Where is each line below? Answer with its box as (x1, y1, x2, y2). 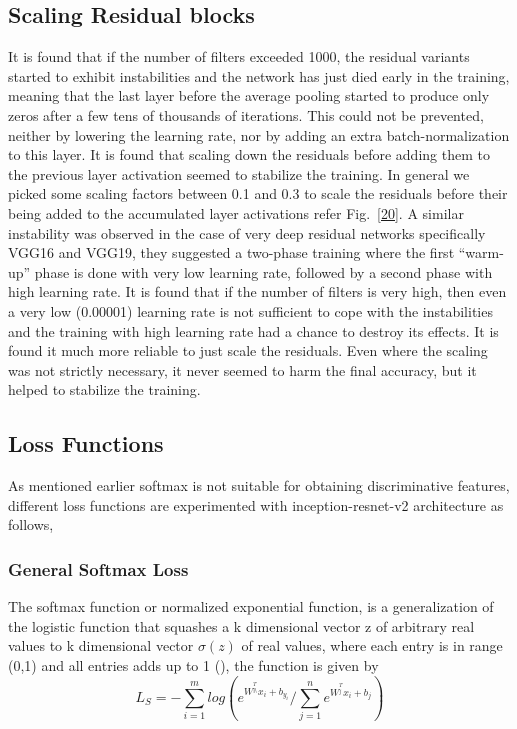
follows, (8, 514, 54, 535)
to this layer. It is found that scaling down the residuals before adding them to (8, 144, 490, 165)
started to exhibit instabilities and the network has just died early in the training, (8, 65, 510, 86)
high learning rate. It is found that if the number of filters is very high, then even (8, 281, 507, 302)
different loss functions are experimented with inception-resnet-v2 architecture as (8, 494, 504, 515)
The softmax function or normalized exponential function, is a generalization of (8, 596, 494, 617)
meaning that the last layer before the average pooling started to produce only (8, 85, 490, 106)
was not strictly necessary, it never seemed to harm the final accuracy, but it (8, 359, 477, 380)
